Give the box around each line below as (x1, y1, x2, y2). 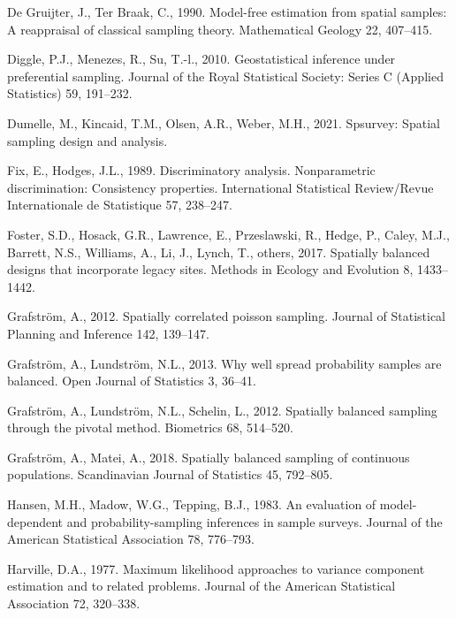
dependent (7, 512, 64, 530)
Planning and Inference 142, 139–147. (7, 324, 209, 342)
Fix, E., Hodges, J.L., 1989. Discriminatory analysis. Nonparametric (7, 161, 376, 179)
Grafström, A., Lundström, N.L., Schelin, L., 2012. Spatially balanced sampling (7, 401, 437, 419)
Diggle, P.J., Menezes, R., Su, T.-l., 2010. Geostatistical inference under (7, 50, 396, 68)
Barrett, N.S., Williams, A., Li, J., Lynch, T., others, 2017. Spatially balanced (7, 242, 430, 261)
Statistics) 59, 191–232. (7, 84, 133, 103)
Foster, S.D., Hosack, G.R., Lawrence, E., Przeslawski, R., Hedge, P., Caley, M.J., (7, 225, 450, 243)
